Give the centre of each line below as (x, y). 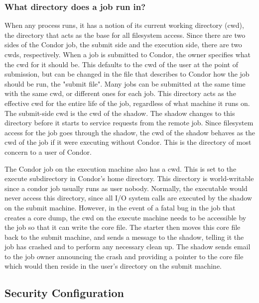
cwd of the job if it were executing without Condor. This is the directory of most (128, 142)
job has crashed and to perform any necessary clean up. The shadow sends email (128, 247)
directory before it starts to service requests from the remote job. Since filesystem (129, 123)
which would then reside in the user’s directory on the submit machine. (113, 266)
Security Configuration (64, 293)
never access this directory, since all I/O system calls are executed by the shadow (128, 198)
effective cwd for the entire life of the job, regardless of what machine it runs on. (127, 103)
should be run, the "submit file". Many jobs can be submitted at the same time (125, 83)
